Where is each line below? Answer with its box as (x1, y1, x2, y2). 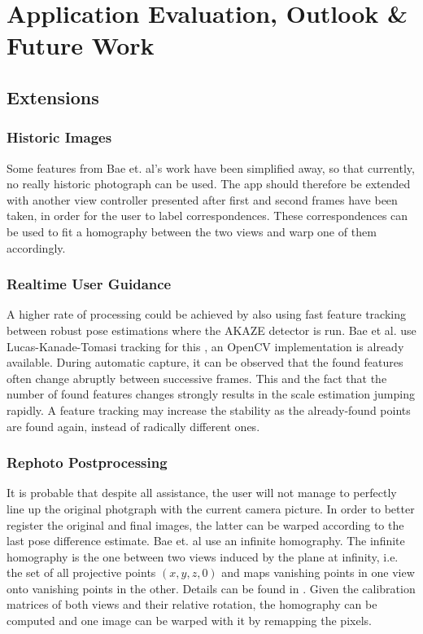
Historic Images (7, 127, 112, 147)
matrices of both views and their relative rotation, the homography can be (7, 596, 377, 613)
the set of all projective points (7, 564, 156, 581)
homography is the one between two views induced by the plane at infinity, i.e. (7, 548, 399, 565)
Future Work (7, 29, 155, 62)
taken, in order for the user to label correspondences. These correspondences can (7, 207, 408, 224)
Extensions (7, 84, 99, 109)
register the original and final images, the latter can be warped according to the (7, 516, 404, 533)
